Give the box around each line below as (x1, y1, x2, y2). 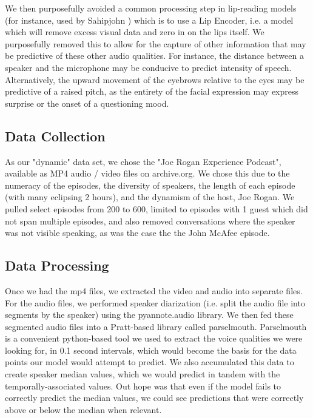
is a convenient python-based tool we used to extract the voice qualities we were (5, 332, 303, 345)
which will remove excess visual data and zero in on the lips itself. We (5, 25, 264, 38)
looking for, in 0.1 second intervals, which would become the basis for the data (5, 343, 297, 356)
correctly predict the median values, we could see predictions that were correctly (5, 391, 304, 404)
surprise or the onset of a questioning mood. (5, 96, 169, 109)
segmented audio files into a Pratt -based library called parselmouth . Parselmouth (5, 320, 307, 332)
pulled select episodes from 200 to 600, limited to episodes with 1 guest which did (5, 202, 308, 215)
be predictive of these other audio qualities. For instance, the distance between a (5, 49, 304, 62)
